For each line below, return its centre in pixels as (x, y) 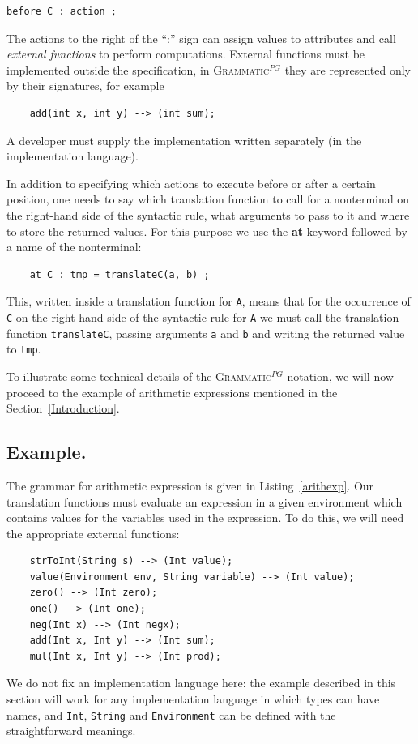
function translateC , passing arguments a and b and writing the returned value (206, 333)
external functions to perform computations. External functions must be (186, 54)
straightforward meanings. (71, 731)
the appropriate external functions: (93, 533)
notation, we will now (340, 376)
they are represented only (348, 69)
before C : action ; (62, 11)
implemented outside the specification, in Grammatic (138, 69)
